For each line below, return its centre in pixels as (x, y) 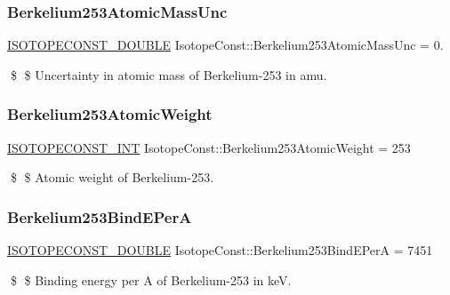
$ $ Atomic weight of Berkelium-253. (112, 177)
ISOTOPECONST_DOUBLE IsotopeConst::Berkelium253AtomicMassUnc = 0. (225, 45)
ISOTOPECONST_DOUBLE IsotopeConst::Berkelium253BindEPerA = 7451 (220, 250)
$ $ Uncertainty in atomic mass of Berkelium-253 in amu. (169, 74)
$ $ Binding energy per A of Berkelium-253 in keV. (151, 279)
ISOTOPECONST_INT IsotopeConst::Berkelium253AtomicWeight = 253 (209, 147)
